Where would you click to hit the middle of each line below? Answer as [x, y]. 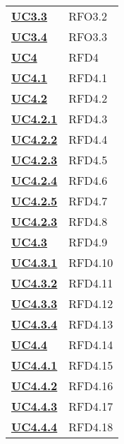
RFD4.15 [91, 365]
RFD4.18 [91, 427]
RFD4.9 [88, 242]
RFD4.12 [91, 303]
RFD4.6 [88, 180]
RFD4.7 [88, 201]
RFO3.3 [88, 36]
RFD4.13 [91, 324]
